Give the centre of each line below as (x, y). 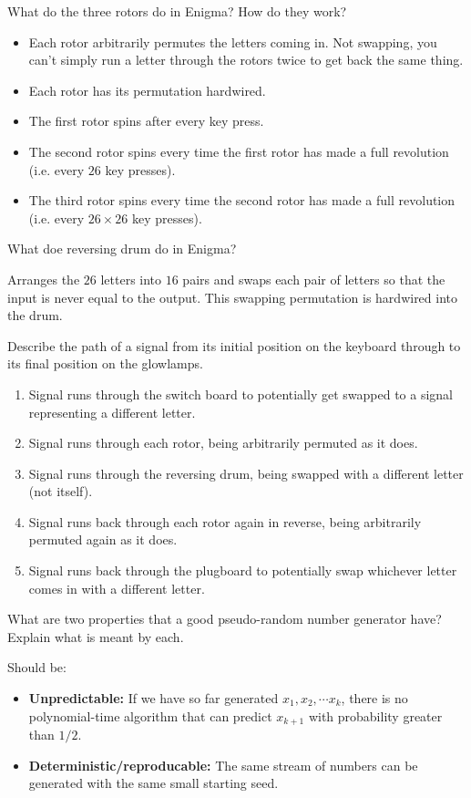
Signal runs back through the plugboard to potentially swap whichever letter (243, 570)
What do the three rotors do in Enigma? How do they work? (177, 11)
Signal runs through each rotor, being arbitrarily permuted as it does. (223, 443)
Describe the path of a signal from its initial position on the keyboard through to (234, 345)
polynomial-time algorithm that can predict (150, 715)
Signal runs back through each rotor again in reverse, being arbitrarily (225, 521)
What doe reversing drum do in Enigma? (122, 249)
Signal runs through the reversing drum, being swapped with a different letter (246, 473)
